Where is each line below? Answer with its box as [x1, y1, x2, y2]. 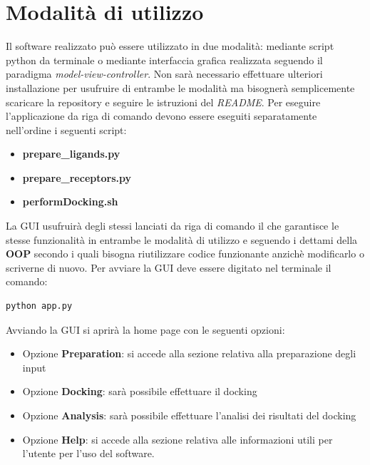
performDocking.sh [22, 194, 118, 209]
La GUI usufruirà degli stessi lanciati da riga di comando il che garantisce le [6, 218, 339, 233]
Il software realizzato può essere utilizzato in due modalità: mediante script [6, 39, 334, 53]
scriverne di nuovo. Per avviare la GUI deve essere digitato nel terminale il [6, 260, 332, 275]
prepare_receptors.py [22, 170, 131, 185]
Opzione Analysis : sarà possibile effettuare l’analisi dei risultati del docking [22, 408, 356, 422]
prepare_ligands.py [22, 146, 120, 161]
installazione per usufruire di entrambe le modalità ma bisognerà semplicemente [6, 80, 355, 95]
